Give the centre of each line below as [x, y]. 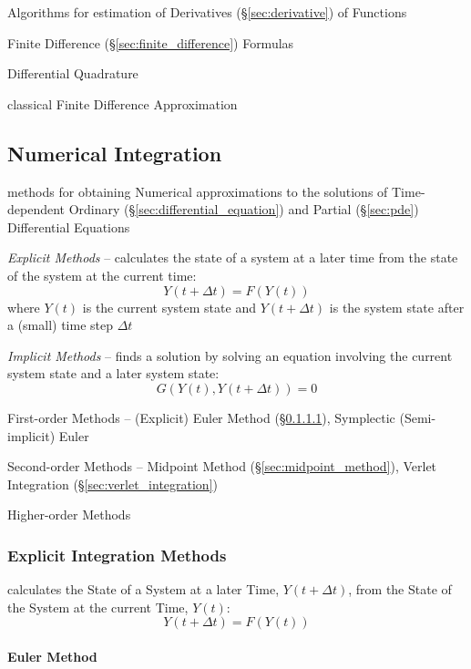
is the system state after [397, 307]
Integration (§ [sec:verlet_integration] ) [113, 484]
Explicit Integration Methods [117, 555]
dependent [36, 209]
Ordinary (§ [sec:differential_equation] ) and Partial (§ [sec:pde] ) [244, 209]
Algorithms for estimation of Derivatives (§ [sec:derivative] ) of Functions [207, 12]
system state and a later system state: [113, 373]
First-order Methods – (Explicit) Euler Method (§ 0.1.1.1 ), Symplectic [201, 417]
